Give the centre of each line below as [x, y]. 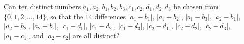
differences [110, 16]
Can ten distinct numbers [42, 6]
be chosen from [196, 6]
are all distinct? [96, 35]
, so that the [65, 16]
